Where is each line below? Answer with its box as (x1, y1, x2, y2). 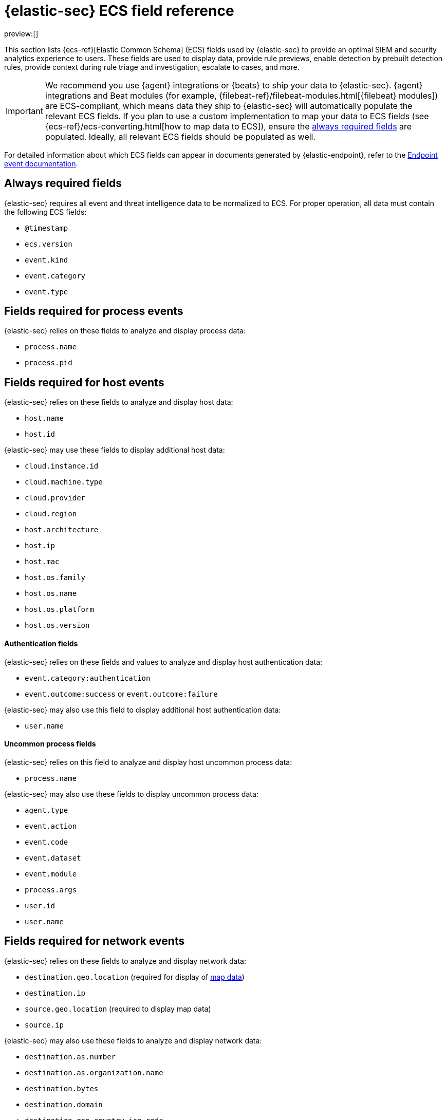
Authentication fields (4, 639, 78, 648)
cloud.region (25, 510, 77, 518)
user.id (25, 901, 55, 910)
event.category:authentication (25, 674, 151, 682)
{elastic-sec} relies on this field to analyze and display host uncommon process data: (4, 757, 292, 767)
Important (6, 105, 43, 116)
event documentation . (4, 159, 78, 168)
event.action (25, 822, 77, 830)
